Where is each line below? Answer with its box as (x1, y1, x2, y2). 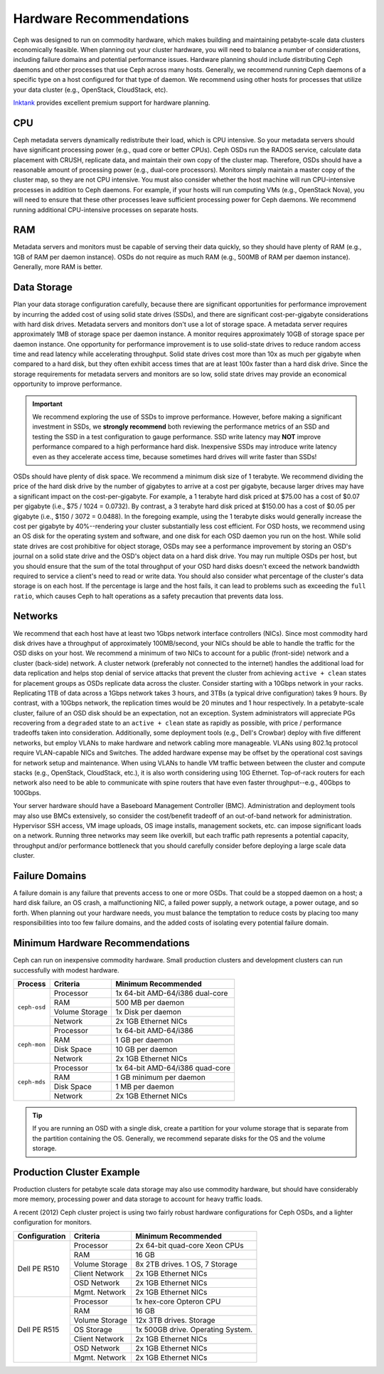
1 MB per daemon (114, 1081, 174, 1091)
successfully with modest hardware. (13, 965, 119, 975)
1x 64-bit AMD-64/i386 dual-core (114, 988, 228, 998)
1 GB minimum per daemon (114, 1072, 206, 1082)
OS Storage (73, 1324, 113, 1334)
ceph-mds (17, 1078, 46, 1086)
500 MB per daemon (114, 997, 185, 1007)
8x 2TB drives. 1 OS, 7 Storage (135, 1259, 238, 1269)
